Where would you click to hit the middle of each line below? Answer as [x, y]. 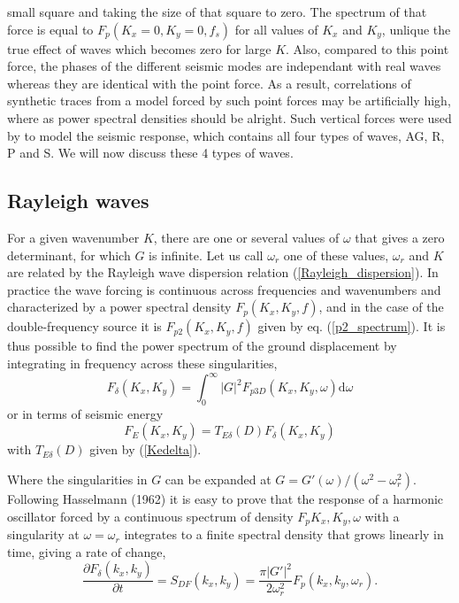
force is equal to [50, 29]
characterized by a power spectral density [119, 307]
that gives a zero [400, 237]
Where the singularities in [77, 479]
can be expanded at [218, 479]
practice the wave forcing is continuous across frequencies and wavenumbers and [224, 289]
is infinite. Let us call [206, 255]
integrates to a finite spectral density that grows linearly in [284, 534]
